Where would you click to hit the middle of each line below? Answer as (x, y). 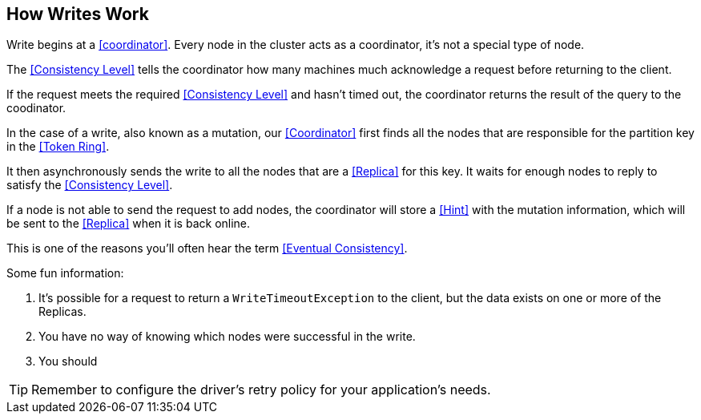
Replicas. (62, 312)
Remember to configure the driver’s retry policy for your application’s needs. (261, 390)
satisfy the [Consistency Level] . (90, 185)
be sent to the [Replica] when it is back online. (129, 224)
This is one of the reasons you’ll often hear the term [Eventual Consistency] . (207, 248)
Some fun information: (65, 273)
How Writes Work (78, 14)
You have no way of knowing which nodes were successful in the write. (227, 337)
